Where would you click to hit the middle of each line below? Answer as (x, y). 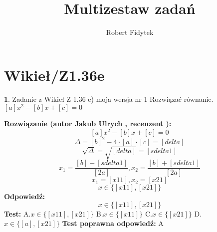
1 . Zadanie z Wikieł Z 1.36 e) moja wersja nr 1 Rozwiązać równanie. (109, 99)
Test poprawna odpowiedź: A (113, 223)
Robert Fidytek (130, 32)
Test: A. (17, 213)
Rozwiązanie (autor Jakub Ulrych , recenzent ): (88, 123)
